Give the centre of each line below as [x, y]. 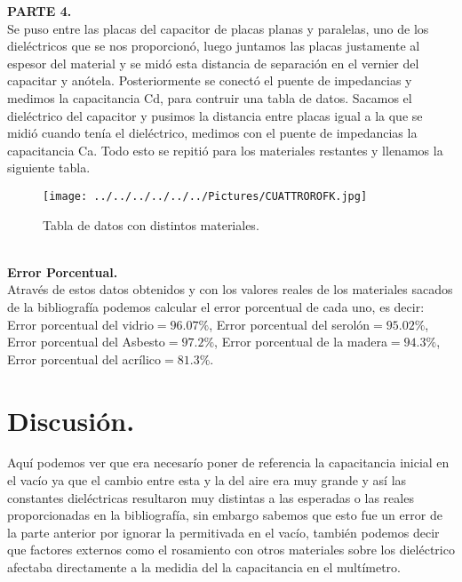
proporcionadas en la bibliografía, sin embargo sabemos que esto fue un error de [225, 515]
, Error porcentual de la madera [301, 342]
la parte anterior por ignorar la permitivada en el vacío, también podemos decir [223, 532]
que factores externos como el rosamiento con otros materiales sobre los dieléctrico [231, 550]
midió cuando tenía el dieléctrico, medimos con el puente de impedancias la [212, 133]
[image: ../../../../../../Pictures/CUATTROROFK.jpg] [205, 196]
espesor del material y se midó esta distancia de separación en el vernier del [213, 63]
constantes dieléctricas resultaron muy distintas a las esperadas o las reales [211, 497]
